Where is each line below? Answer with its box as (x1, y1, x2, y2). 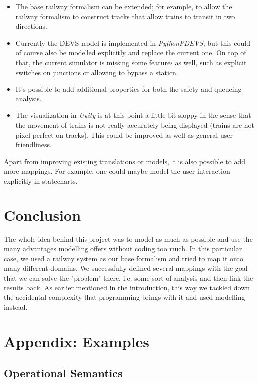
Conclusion (4, 204, 81, 225)
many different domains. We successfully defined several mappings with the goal (4, 263, 248, 273)
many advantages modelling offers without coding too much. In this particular (4, 243, 242, 254)
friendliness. (15, 139, 52, 150)
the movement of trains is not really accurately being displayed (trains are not (15, 119, 255, 130)
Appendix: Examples (4, 331, 150, 351)
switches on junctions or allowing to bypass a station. (15, 67, 178, 77)
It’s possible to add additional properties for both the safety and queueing (15, 84, 242, 94)
